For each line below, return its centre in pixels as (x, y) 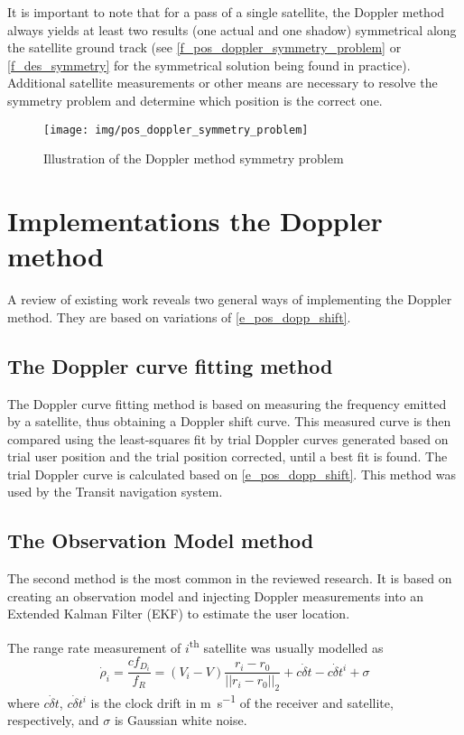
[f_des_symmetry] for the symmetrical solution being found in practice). (209, 65)
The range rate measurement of (94, 647)
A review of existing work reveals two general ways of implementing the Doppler (230, 299)
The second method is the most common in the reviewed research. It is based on (230, 578)
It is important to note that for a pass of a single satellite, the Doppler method (226, 12)
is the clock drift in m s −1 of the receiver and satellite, (242, 701)
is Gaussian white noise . (181, 720)
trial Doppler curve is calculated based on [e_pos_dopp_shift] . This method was (232, 474)
